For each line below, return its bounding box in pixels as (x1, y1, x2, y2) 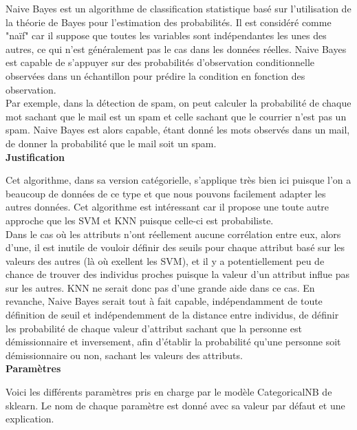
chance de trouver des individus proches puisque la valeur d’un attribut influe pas (6, 267, 349, 281)
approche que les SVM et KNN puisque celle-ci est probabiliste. (6, 213, 274, 227)
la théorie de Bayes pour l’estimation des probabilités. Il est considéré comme (6, 14, 332, 29)
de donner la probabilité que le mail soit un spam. (6, 136, 217, 150)
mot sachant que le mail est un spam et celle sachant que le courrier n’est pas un (6, 109, 347, 123)
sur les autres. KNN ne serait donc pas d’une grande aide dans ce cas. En (6, 280, 315, 294)
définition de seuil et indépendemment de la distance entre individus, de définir (6, 308, 339, 322)
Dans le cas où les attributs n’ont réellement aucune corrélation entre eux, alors (6, 226, 341, 241)
